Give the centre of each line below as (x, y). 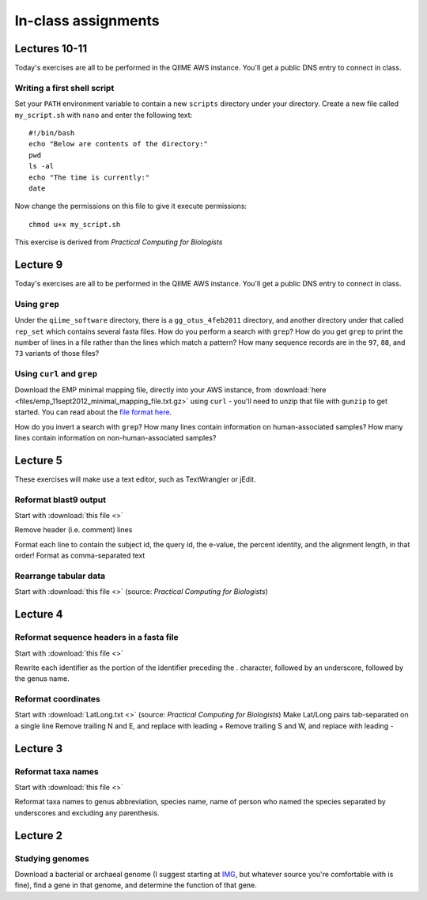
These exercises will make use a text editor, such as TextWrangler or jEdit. (135, 479)
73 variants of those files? (57, 354)
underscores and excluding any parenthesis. (87, 813)
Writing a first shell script (64, 88)
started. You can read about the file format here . (93, 412)
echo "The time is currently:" (89, 177)
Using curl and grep (56, 374)
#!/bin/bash (52, 133)
